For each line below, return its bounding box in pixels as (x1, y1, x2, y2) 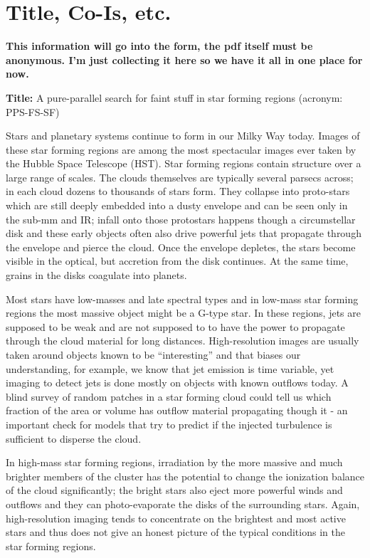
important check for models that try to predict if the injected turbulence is (6, 416, 332, 431)
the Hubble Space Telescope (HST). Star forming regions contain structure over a (6, 156, 361, 171)
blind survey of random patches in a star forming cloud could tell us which (6, 389, 332, 404)
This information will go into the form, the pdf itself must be (6, 38, 313, 53)
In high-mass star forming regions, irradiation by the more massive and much (6, 455, 343, 470)
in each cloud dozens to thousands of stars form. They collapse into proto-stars (6, 184, 350, 199)
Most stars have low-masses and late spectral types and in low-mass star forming (6, 291, 359, 306)
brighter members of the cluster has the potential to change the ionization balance (6, 468, 364, 483)
